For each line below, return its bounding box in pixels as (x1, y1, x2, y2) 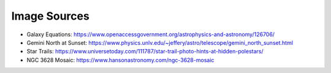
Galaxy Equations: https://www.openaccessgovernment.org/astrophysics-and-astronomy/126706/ (26, 31, 275, 38)
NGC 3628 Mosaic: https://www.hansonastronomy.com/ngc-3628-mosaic (26, 56, 215, 64)
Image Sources (11, 9, 90, 23)
